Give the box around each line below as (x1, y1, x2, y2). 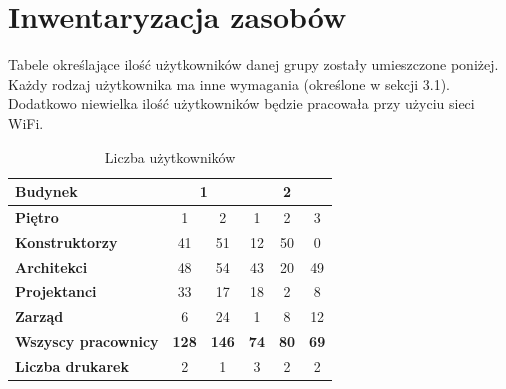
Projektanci (15, 281, 97, 302)
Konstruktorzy (15, 231, 118, 252)
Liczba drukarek (15, 356, 129, 376)
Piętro (15, 206, 59, 227)
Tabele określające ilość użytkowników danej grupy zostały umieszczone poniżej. (8, 54, 499, 75)
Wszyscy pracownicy (15, 331, 159, 352)
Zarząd (15, 306, 64, 327)
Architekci (15, 256, 88, 277)
